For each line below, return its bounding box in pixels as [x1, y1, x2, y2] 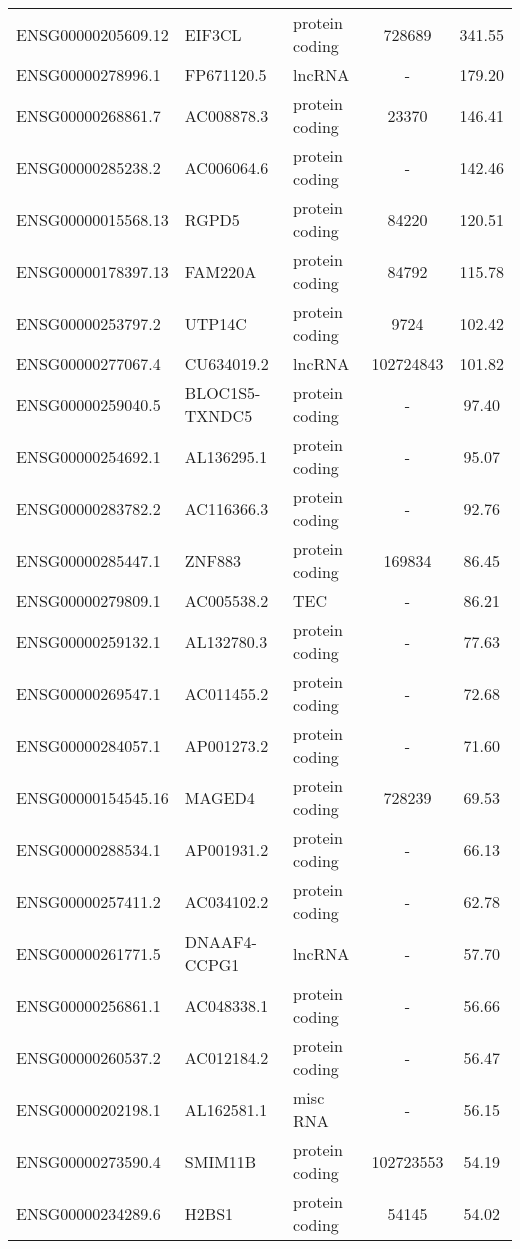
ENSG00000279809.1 [16, 589, 161, 612]
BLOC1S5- [184, 381, 261, 404]
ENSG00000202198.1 [16, 1097, 161, 1121]
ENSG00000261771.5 [16, 941, 161, 965]
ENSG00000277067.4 [16, 352, 161, 375]
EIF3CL [184, 22, 242, 46]
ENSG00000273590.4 [16, 1149, 161, 1173]
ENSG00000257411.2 [16, 889, 161, 913]
